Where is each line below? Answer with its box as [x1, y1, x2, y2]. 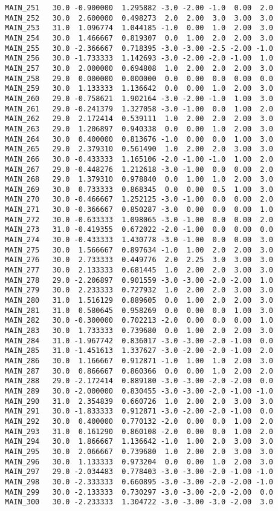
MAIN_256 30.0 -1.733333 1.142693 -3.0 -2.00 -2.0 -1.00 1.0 [5, 54, 273, 63]
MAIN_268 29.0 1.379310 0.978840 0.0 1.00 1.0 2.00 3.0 [5, 175, 273, 184]
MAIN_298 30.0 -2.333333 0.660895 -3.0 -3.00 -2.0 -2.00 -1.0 [5, 477, 273, 486]
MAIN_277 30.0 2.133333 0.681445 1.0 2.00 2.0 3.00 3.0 [5, 266, 273, 275]
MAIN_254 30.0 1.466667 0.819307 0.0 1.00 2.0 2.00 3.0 [5, 33, 273, 42]
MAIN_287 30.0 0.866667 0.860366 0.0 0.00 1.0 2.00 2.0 [5, 366, 273, 375]
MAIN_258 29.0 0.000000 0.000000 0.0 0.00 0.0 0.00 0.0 [5, 74, 273, 83]
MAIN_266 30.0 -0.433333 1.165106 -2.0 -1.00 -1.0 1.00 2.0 [5, 154, 273, 163]
